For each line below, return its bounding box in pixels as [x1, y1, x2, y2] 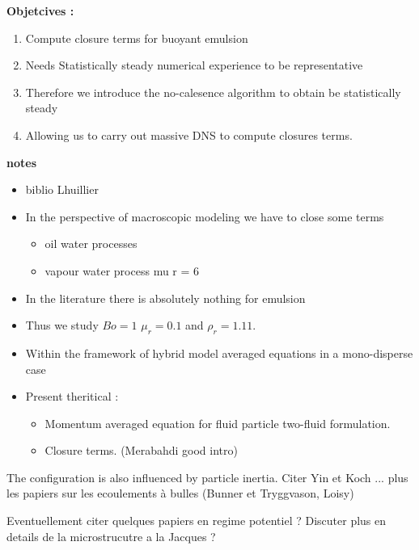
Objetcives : [6, 2, 74, 19]
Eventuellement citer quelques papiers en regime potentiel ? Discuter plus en [6, 512, 387, 529]
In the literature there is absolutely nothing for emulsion [25, 289, 306, 306]
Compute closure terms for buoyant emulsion [25, 29, 248, 46]
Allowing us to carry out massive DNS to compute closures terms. [25, 126, 353, 143]
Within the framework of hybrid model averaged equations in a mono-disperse [25, 344, 413, 361]
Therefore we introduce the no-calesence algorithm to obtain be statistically [25, 83, 401, 100]
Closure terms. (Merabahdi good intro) [44, 442, 238, 459]
